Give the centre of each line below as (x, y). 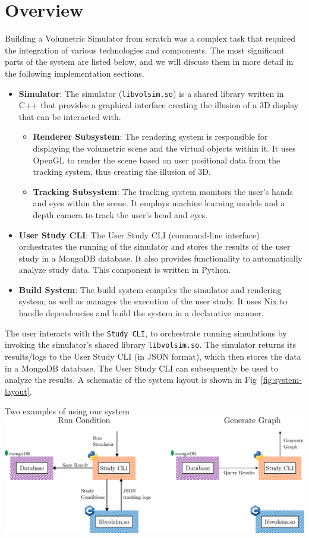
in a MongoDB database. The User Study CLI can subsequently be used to (141, 368)
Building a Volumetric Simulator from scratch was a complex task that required (150, 38)
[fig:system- (281, 380)
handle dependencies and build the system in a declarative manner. (141, 313)
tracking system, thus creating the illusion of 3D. (122, 172)
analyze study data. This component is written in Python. (125, 270)
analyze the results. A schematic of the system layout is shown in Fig (131, 380)
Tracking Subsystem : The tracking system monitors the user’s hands (163, 191)
